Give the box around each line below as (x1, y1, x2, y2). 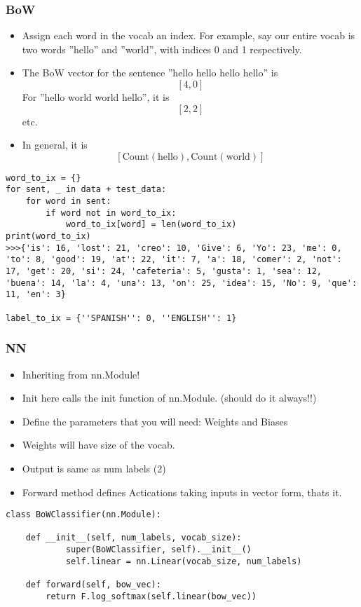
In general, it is (22, 137, 88, 152)
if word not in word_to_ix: (46, 207, 177, 218)
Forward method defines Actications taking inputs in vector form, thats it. (22, 484, 342, 499)
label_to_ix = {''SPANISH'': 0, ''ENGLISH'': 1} (6, 313, 237, 323)
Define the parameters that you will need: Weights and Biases (22, 414, 288, 428)
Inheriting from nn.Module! (22, 367, 140, 381)
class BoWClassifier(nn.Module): (6, 510, 161, 520)
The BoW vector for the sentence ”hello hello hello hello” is (22, 65, 278, 80)
